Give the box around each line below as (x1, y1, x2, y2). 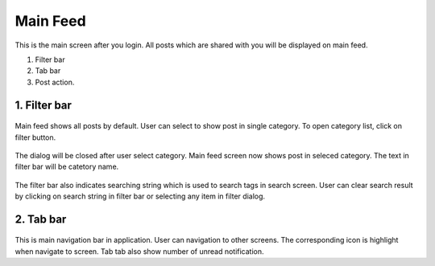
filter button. (14, 133, 56, 142)
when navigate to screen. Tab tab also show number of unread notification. (14, 246, 265, 256)
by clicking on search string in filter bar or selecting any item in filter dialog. (14, 191, 266, 201)
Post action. (35, 77, 75, 87)
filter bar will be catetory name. (14, 162, 119, 172)
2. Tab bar (14, 212, 67, 226)
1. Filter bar (14, 98, 72, 112)
